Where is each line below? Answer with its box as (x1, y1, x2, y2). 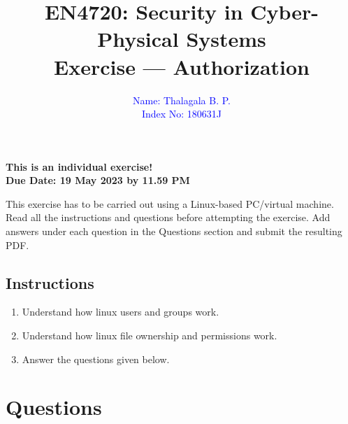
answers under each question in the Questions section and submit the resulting (6, 224, 342, 239)
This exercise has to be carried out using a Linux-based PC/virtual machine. (6, 196, 334, 211)
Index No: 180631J (141, 106, 222, 121)
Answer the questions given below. (22, 351, 170, 366)
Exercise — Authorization (54, 52, 310, 80)
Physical (97, 24, 179, 53)
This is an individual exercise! (6, 159, 153, 174)
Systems (186, 24, 266, 53)
